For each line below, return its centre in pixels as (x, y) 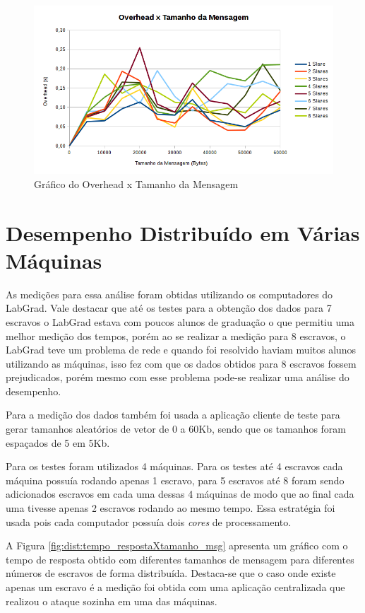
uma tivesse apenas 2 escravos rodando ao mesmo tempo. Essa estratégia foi (170, 508)
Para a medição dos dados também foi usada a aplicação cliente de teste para (173, 415)
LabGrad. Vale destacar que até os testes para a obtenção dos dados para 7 (169, 308)
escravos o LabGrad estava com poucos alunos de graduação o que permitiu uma (180, 321)
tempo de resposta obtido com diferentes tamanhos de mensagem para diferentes (180, 559)
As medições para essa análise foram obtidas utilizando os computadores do (169, 294)
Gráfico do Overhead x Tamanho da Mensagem (136, 183)
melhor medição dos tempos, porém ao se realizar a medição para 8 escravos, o (176, 335)
